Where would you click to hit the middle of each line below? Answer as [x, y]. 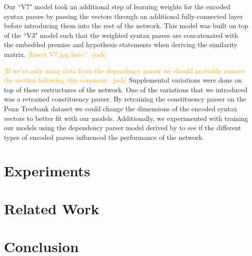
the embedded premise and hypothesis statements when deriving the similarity [121, 44]
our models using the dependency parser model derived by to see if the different [123, 128]
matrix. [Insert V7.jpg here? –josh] [55, 54]
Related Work [52, 208]
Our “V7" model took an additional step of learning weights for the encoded [117, 6]
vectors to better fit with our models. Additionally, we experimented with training [126, 118]
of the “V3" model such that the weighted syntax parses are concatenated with [121, 35]
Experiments [47, 170]
